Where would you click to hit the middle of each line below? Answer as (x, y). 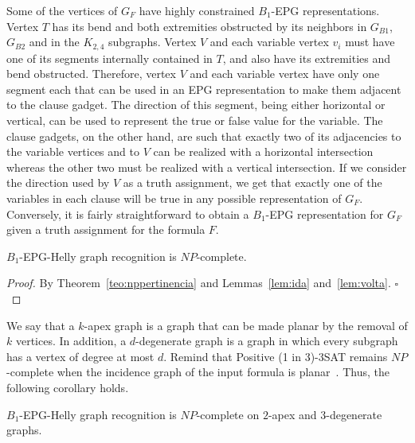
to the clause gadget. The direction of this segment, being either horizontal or (196, 105)
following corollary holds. (68, 387)
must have (370, 42)
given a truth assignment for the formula (106, 229)
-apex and (292, 414)
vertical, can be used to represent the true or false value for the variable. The (195, 120)
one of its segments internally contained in (110, 58)
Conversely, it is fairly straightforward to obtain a (128, 214)
